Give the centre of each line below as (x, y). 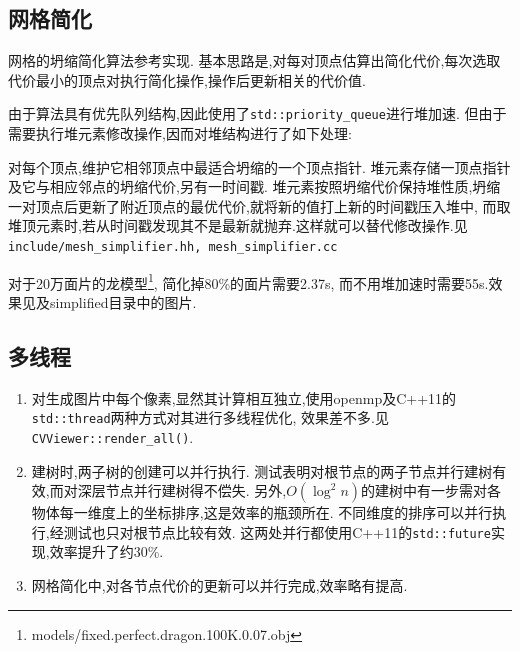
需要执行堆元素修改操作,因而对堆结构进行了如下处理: (180, 133)
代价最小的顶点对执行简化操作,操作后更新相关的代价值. (187, 79)
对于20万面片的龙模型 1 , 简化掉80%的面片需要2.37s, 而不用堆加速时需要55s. (248, 281)
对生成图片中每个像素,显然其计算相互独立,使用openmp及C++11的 (244, 397)
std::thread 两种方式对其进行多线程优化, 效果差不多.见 (210, 417)
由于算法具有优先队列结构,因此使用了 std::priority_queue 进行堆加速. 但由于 (257, 113)
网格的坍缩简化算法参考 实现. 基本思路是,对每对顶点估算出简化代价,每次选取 (254, 60)
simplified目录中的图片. (123, 301)
